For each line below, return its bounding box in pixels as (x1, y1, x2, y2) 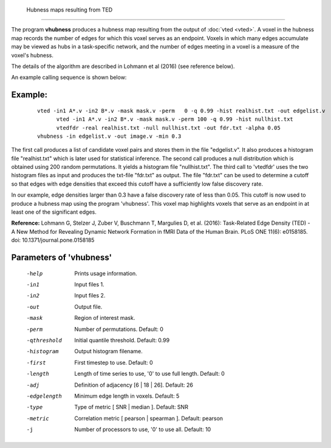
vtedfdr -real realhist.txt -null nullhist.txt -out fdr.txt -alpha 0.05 (56, 124, 281, 131)
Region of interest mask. (74, 314, 135, 322)
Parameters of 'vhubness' (11, 253, 112, 263)
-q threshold (26, 337, 62, 344)
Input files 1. (74, 281, 104, 288)
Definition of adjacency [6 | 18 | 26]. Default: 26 (74, 381, 194, 389)
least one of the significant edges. (11, 208, 97, 216)
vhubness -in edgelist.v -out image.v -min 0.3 (37, 132, 182, 140)
